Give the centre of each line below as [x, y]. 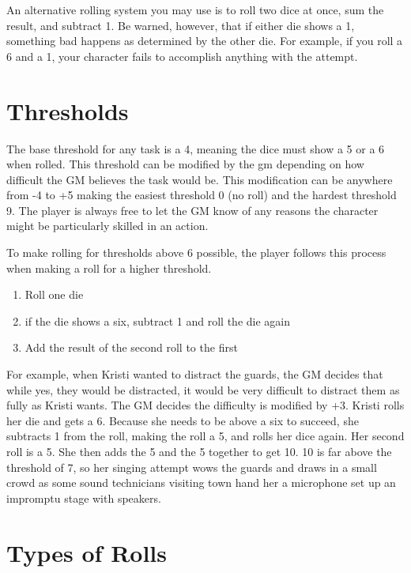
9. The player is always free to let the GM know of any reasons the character [192, 210]
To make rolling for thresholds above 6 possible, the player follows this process [196, 253]
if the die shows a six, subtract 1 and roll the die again [158, 320]
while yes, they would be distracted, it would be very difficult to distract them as [203, 389]
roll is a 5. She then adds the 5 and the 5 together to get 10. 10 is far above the [199, 451]
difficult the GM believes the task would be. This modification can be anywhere [200, 179]
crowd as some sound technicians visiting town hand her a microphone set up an [201, 483]
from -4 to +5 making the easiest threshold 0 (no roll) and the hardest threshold [202, 195]
